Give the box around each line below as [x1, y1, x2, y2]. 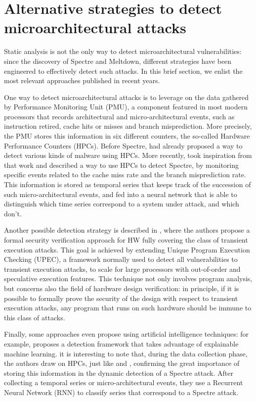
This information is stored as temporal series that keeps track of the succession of [4, 179, 251, 190]
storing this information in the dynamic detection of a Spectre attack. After [4, 367, 233, 378]
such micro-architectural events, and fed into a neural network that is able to [4, 189, 237, 199]
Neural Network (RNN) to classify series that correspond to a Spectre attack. [4, 387, 239, 397]
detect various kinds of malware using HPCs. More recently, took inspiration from [4, 150, 252, 160]
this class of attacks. [4, 312, 65, 322]
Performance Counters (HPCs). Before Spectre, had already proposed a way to [4, 140, 243, 150]
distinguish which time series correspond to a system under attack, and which [4, 199, 239, 209]
